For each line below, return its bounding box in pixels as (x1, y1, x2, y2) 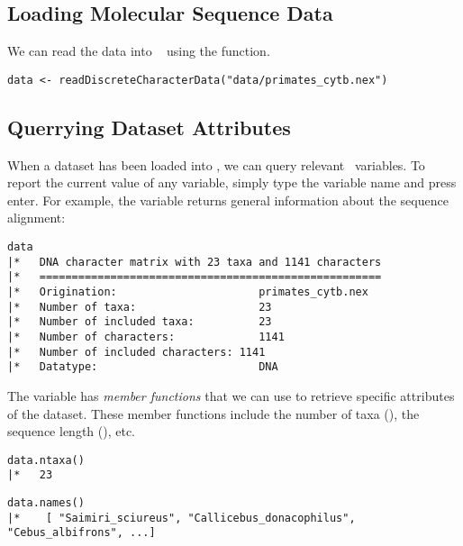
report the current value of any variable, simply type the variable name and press (7, 173, 457, 192)
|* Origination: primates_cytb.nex (7, 286, 368, 298)
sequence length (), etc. (7, 422, 136, 441)
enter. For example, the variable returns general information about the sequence (7, 190, 449, 209)
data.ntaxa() (7, 453, 85, 467)
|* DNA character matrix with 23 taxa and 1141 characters (7, 255, 382, 268)
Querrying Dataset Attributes (7, 113, 291, 141)
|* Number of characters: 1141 (7, 330, 285, 343)
